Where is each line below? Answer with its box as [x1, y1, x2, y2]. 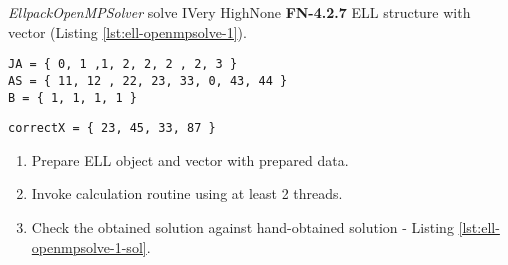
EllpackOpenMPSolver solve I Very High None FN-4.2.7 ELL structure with [8, 2, 471, 22]
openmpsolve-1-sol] [31, 236, 147, 257]
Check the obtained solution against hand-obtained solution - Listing [31, 217, 454, 237]
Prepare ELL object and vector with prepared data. [31, 149, 349, 170]
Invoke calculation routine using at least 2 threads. [31, 183, 343, 204]
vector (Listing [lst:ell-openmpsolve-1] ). [8, 21, 247, 42]
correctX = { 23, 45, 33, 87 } [8, 121, 216, 136]
